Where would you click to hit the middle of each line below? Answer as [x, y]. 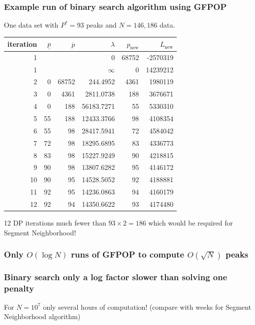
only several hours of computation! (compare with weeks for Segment [147, 307]
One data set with [31, 25]
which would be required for [191, 223]
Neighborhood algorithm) [42, 316]
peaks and [101, 25]
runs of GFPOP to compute [128, 254]
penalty [19, 288]
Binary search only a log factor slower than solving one [116, 277]
